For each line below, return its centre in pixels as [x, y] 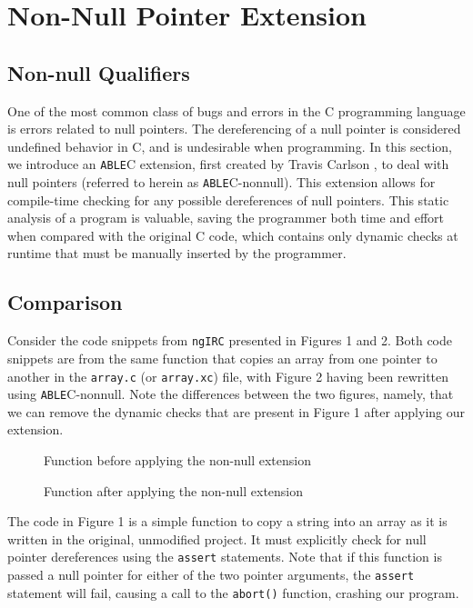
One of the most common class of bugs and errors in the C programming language [236, 110]
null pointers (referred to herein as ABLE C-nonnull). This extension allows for [221, 182]
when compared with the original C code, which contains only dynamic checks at [233, 235]
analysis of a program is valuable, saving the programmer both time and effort [226, 218]
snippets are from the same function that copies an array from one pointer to [222, 358]
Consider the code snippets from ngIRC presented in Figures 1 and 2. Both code [230, 340]
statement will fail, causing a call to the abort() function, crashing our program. [233, 592]
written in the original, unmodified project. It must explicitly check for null [217, 538]
